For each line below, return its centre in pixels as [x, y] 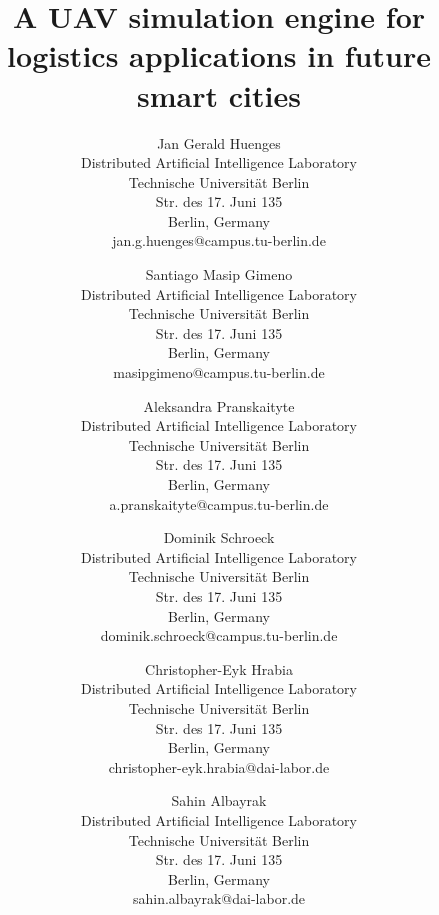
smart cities [219, 94]
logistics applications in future [219, 55]
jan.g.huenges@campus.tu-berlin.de [219, 240]
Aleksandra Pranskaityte [219, 405]
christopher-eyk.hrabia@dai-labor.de [219, 766]
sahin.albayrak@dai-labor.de [219, 898]
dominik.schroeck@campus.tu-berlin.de [219, 635]
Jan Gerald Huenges [219, 142]
